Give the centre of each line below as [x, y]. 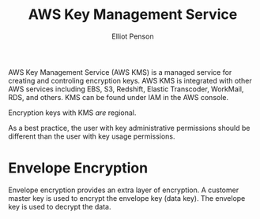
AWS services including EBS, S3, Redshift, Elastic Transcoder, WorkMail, [126, 89]
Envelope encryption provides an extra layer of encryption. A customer [124, 190]
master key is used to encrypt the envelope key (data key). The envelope [127, 198]
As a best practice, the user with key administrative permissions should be [129, 128]
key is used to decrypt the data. [60, 206]
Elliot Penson [133, 36]
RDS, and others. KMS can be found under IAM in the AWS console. [119, 97]
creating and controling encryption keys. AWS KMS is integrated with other [130, 80]
